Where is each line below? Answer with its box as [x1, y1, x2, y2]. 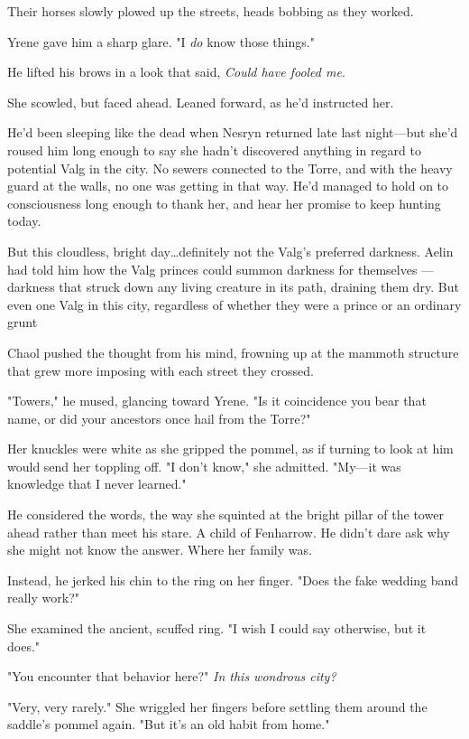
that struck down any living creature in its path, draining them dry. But [59, 277, 459, 296]
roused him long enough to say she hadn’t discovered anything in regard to [7, 140, 421, 159]
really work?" [7, 588, 79, 607]
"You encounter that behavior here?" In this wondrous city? [7, 667, 336, 686]
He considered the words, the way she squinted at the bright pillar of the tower [7, 505, 444, 524]
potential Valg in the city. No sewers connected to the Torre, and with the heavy [7, 158, 453, 177]
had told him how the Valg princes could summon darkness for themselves [7, 259, 418, 278]
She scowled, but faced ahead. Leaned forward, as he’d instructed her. [7, 92, 394, 111]
